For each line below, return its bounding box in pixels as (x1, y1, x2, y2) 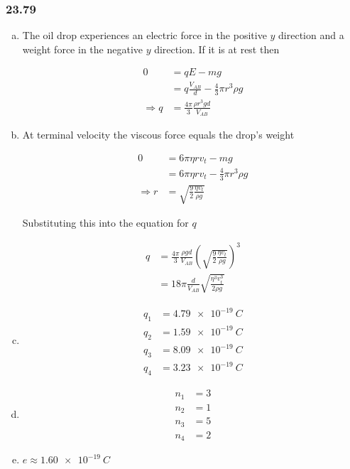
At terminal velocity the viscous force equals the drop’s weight (22, 127, 295, 142)
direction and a (278, 28, 344, 43)
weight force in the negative (22, 41, 143, 56)
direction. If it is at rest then (154, 41, 280, 56)
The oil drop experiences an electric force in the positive (22, 28, 267, 43)
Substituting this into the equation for (22, 215, 189, 230)
